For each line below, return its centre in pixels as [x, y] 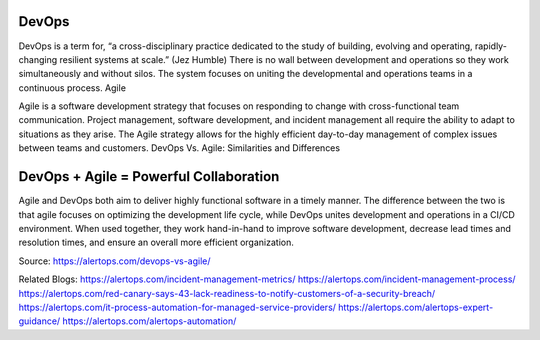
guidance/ [39, 321]
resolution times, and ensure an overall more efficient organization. [156, 242]
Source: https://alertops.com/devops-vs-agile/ [114, 261]
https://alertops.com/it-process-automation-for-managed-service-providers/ [177, 307]
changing [38, 59]
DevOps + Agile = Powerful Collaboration [149, 176]
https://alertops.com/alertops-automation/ [149, 321]
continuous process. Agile [72, 87]
